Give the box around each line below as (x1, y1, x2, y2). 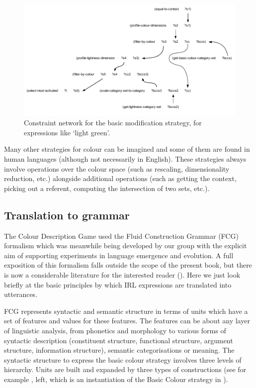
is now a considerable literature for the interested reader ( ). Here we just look (4, 269, 241, 280)
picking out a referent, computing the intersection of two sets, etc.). (4, 183, 210, 193)
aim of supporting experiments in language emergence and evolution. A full (4, 250, 234, 260)
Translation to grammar (4, 207, 130, 222)
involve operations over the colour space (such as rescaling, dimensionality (4, 163, 230, 174)
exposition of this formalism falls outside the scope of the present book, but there (4, 260, 252, 270)
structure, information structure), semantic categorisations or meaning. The (4, 345, 235, 355)
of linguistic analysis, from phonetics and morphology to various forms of (4, 325, 226, 335)
